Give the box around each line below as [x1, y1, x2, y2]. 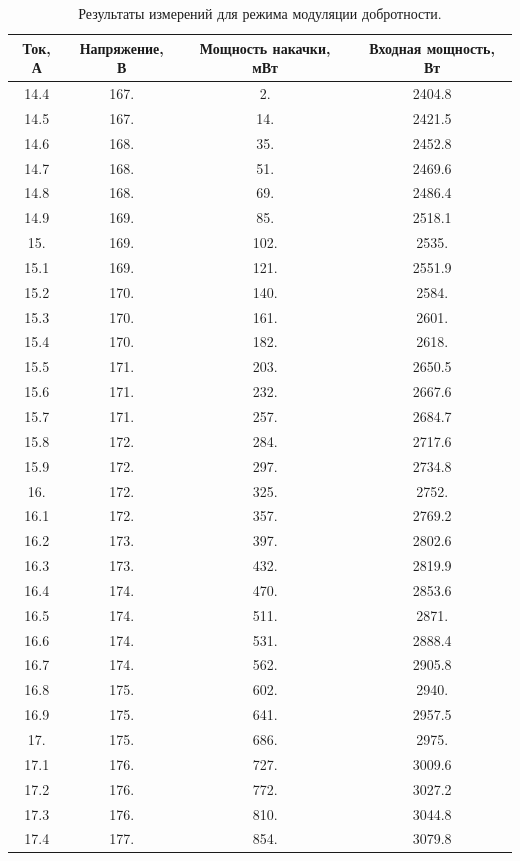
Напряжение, [79, 37, 164, 58]
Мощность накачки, [199, 37, 331, 58]
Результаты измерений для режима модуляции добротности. [78, 3, 442, 23]
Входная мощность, [369, 37, 495, 58]
